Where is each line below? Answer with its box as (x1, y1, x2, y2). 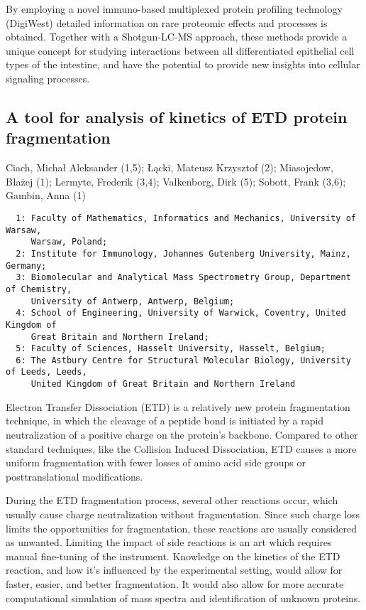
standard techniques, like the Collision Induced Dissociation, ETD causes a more (6, 441, 357, 456)
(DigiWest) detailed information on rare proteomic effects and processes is (6, 15, 328, 30)
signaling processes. (6, 70, 90, 85)
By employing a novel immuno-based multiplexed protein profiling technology (6, 1, 343, 16)
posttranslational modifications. (6, 469, 143, 483)
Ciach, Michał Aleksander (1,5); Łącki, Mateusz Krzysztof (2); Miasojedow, (6, 160, 333, 175)
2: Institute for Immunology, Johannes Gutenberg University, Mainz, (16, 248, 351, 259)
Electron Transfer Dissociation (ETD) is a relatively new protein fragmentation (6, 399, 350, 414)
